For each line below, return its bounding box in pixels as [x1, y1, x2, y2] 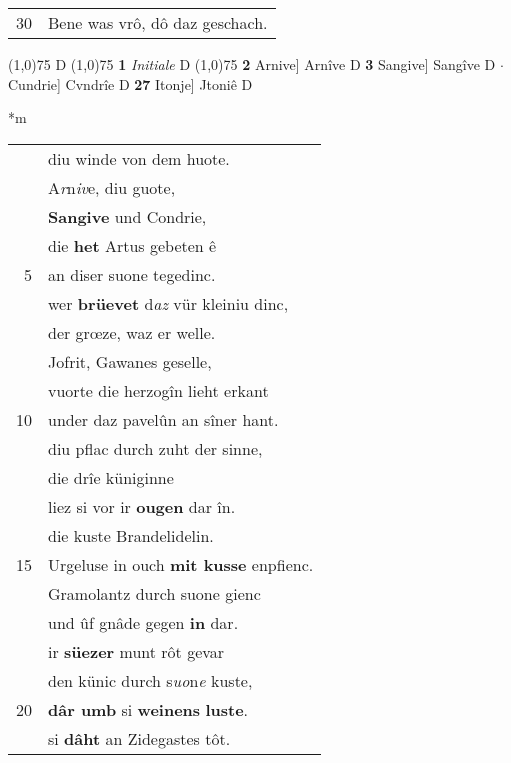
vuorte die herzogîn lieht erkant [48, 378, 269, 402]
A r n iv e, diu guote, [48, 175, 176, 199]
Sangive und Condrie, [48, 204, 207, 228]
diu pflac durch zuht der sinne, [48, 436, 263, 460]
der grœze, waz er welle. [48, 320, 216, 344]
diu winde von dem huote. [48, 146, 230, 170]
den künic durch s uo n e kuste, [48, 668, 253, 692]
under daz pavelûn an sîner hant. [48, 407, 279, 431]
